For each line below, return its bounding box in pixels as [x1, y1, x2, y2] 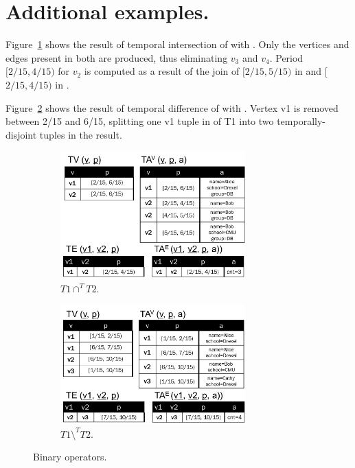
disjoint [5, 127, 37, 141]
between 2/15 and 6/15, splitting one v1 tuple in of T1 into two [5, 114, 274, 128]
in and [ [295, 64, 328, 78]
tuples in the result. [39, 127, 122, 141]
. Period [269, 50, 304, 65]
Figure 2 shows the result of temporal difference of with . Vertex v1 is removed [5, 100, 339, 115]
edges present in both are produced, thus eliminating [5, 50, 228, 65]
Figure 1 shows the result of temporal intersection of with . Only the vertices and [5, 37, 350, 51]
